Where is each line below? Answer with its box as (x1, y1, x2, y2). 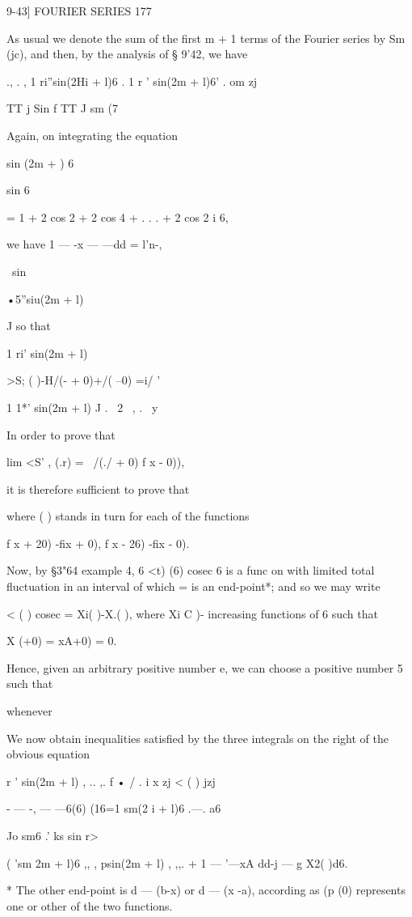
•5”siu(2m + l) (6, 290, 84, 307)
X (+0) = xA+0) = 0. (6, 632, 117, 649)
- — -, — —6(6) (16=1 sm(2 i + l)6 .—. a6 (6, 800, 221, 817)
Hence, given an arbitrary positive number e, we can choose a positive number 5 (6, 659, 403, 676)
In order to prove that (6, 426, 116, 443)
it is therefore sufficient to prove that (6, 480, 190, 497)
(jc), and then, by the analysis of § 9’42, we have (6, 45, 248, 62)
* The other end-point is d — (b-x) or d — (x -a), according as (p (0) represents (6, 881, 406, 898)
